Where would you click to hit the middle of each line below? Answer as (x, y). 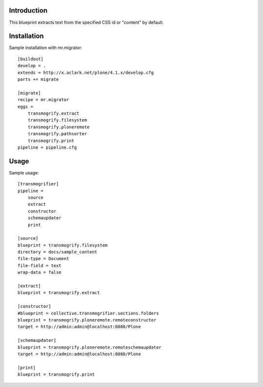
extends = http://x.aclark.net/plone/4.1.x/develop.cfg (86, 72)
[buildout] (31, 59)
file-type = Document (43, 259)
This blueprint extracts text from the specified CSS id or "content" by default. (86, 22)
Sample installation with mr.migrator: (46, 48)
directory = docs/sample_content (57, 252)
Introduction (28, 10)
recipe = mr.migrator (43, 100)
